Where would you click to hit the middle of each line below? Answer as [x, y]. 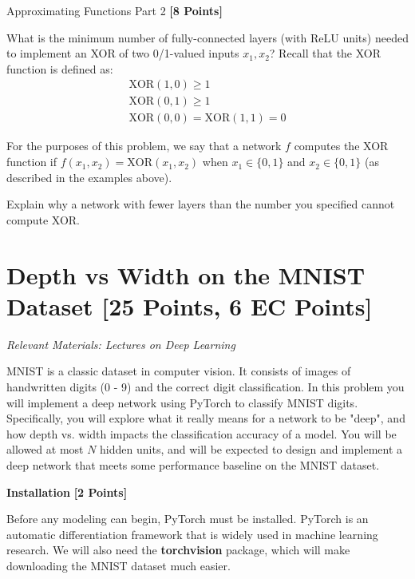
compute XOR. [43, 219]
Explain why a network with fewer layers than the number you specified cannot [201, 204]
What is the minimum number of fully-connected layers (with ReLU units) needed [207, 37]
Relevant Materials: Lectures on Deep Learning [121, 344]
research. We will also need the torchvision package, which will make [178, 550]
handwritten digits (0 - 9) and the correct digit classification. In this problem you [206, 386]
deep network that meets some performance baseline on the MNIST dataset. [193, 464]
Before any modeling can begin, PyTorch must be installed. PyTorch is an [188, 519]
